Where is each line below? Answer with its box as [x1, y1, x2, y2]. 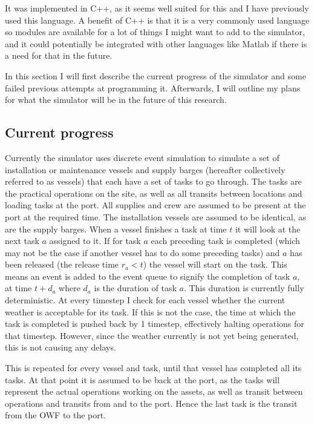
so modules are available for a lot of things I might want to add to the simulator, [5, 25, 305, 38]
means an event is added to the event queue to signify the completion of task [5, 269, 290, 282]
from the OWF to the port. [5, 409, 106, 421]
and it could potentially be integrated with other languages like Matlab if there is [5, 37, 307, 50]
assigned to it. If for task [49, 234, 141, 247]
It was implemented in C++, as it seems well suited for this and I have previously [5, 2, 309, 14]
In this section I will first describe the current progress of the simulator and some [5, 69, 306, 82]
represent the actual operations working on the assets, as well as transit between [5, 385, 303, 398]
